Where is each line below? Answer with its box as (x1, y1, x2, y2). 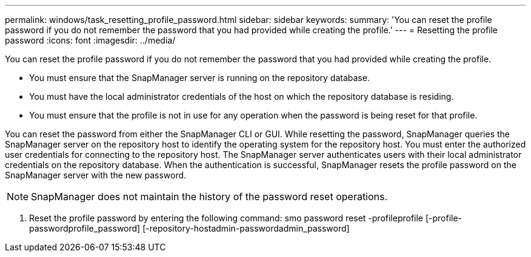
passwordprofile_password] (29, 223, 141, 233)
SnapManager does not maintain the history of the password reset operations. (31, 190, 388, 203)
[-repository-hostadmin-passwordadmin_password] (142, 223, 350, 233)
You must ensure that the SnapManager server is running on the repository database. (29, 73, 370, 83)
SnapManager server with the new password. (5, 170, 187, 180)
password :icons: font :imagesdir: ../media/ (5, 35, 176, 45)
